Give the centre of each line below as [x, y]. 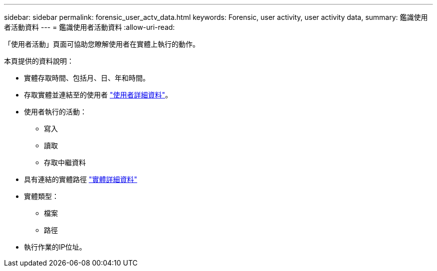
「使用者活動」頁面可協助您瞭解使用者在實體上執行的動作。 [102, 44]
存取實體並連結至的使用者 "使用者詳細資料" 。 [98, 95]
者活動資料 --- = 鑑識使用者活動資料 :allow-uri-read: [90, 27]
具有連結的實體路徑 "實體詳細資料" [81, 179]
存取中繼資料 [65, 162]
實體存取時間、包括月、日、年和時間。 [87, 78]
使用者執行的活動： [55, 112]
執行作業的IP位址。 [55, 247]
